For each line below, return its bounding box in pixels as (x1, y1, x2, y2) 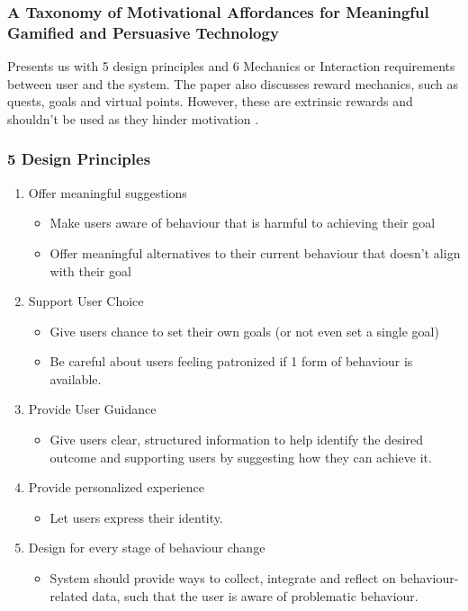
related (49, 586, 88, 605)
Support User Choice (28, 292, 144, 310)
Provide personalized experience (28, 478, 205, 497)
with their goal (49, 261, 131, 280)
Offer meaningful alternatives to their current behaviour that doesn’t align (49, 243, 461, 262)
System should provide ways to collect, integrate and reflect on (49, 569, 396, 588)
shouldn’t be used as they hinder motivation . (7, 109, 259, 128)
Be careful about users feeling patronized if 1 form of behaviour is (49, 352, 413, 371)
